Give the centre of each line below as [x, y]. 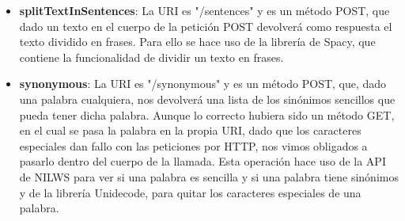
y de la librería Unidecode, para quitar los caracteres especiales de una [190, 192]
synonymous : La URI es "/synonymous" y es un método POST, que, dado [203, 84]
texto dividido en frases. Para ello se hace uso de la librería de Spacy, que [197, 42]
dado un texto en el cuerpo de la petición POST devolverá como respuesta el [206, 26]
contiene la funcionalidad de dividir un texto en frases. [151, 57]
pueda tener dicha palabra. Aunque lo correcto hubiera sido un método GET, [207, 114]
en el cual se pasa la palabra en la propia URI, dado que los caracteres [190, 130]
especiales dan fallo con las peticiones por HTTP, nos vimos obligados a [193, 145]
